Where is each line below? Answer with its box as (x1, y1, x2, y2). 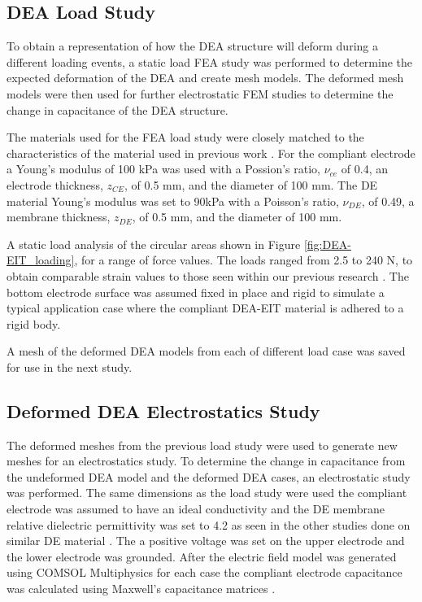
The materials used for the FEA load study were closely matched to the (7, 129, 364, 146)
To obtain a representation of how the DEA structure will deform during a (7, 37, 378, 55)
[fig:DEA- (303, 235, 351, 252)
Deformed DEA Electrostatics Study (7, 398, 320, 423)
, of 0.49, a (361, 192, 415, 209)
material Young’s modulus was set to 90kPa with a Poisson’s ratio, (7, 192, 339, 209)
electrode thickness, (7, 176, 103, 193)
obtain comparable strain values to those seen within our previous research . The (7, 267, 409, 284)
